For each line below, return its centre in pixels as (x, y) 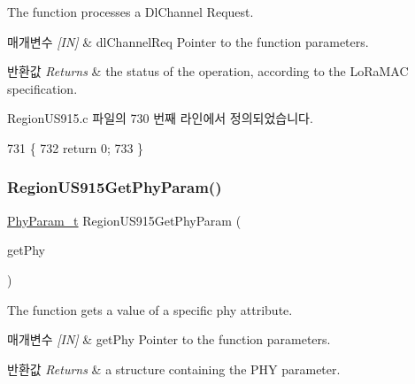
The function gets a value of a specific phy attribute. (150, 309)
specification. (42, 88)
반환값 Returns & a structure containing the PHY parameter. (174, 369)
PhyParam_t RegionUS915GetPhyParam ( (124, 220)
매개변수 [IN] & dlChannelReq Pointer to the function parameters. (188, 41)
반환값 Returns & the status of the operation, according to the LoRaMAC (208, 71)
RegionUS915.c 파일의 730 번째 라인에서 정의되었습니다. (160, 118)
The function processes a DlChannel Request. (131, 12)
